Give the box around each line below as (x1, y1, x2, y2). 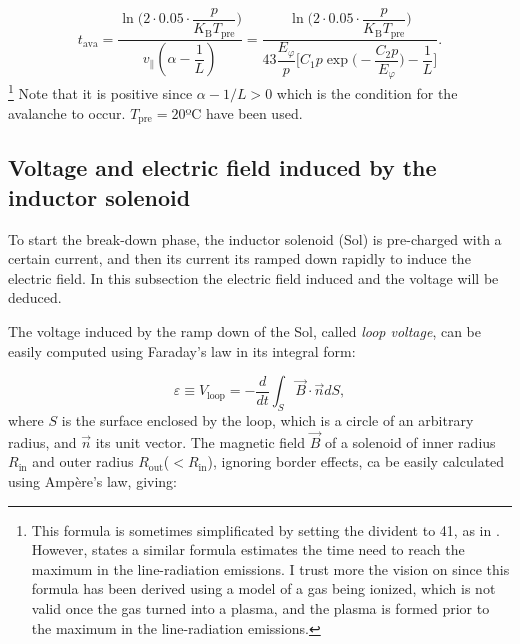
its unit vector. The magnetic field (95, 431, 306, 452)
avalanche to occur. (8, 102, 126, 123)
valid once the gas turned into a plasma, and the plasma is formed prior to (31, 597, 490, 618)
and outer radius (32, 451, 134, 472)
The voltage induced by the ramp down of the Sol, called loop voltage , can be (8, 321, 481, 341)
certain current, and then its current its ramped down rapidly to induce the (8, 248, 471, 269)
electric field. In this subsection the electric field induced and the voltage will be (8, 267, 499, 288)
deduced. (8, 287, 62, 308)
